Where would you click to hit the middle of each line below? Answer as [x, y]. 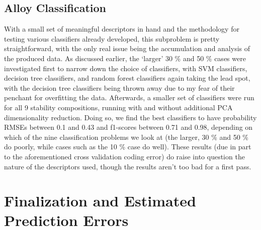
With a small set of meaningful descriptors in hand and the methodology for [122, 29]
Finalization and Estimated [100, 201]
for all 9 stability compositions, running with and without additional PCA [118, 107]
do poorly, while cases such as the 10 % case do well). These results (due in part [128, 147]
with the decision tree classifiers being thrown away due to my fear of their [119, 87]
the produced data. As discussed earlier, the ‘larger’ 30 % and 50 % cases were [125, 58]
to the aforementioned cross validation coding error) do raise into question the [124, 156]
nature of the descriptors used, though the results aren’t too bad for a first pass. [128, 166]
